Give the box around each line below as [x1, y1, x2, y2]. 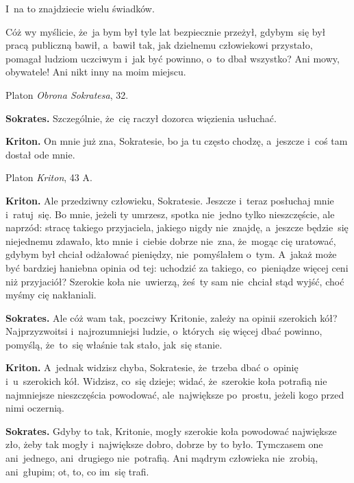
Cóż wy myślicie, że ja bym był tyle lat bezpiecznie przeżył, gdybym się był [5, 24, 326, 38]
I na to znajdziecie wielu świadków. [5, 1, 155, 15]
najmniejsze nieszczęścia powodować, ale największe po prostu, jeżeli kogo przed [5, 387, 344, 401]
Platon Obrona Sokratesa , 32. [5, 87, 129, 102]
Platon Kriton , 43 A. [5, 170, 92, 185]
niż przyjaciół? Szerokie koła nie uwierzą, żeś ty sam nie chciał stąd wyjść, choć [5, 274, 344, 288]
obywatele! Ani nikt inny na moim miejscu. [5, 64, 186, 79]
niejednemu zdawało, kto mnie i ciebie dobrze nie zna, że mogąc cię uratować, [5, 233, 336, 248]
